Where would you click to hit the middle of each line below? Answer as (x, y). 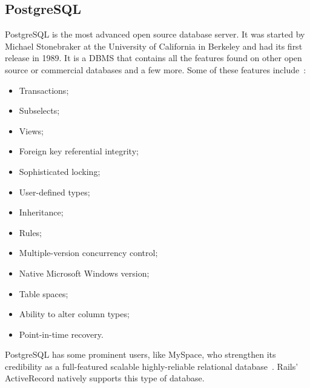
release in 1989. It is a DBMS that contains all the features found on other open (153, 58)
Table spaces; (44, 293)
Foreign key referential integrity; (79, 151)
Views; (31, 130)
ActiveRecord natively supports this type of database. (105, 378)
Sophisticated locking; (60, 171)
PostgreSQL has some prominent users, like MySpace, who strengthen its (140, 354)
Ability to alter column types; (74, 314)
